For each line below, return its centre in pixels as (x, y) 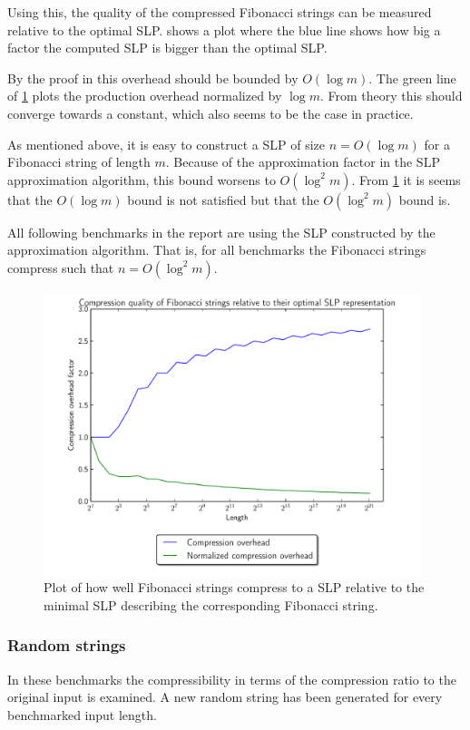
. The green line (412, 78)
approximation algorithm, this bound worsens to (142, 179)
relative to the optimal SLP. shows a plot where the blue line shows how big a (224, 29)
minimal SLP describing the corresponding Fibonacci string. (211, 604)
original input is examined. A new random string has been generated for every (225, 697)
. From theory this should (392, 96)
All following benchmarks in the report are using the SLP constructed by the (221, 232)
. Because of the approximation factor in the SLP (303, 162)
